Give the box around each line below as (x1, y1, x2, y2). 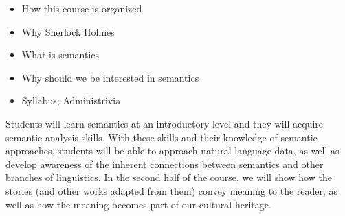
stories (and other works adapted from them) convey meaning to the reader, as (5, 183, 338, 197)
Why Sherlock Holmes (21, 24, 115, 38)
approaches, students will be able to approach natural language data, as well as (5, 143, 340, 158)
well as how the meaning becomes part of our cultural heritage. (5, 197, 271, 211)
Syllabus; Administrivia (21, 93, 121, 108)
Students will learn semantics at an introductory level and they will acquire (5, 116, 324, 130)
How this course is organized (21, 1, 142, 15)
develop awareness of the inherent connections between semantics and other (5, 156, 324, 171)
